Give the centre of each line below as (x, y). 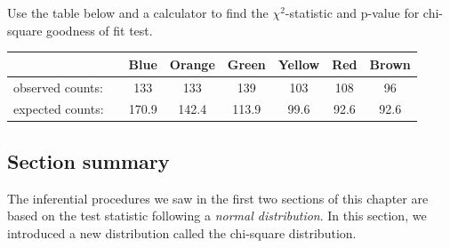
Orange (192, 64)
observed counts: (58, 87)
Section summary (88, 160)
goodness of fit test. (100, 30)
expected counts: (59, 109)
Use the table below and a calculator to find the (138, 12)
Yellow (299, 64)
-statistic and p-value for (352, 12)
